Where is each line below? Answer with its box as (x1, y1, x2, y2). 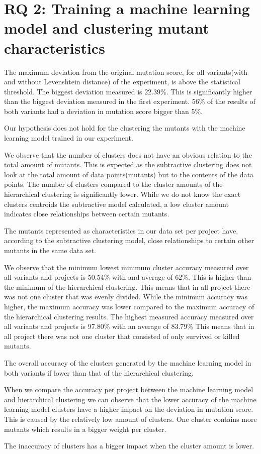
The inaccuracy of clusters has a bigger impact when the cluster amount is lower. (4, 440, 254, 451)
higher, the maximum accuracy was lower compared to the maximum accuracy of (4, 301, 254, 311)
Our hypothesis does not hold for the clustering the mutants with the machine (4, 123, 245, 133)
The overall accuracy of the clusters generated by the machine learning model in (4, 357, 251, 368)
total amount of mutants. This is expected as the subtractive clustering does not (4, 159, 252, 170)
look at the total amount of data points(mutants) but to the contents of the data (4, 169, 254, 179)
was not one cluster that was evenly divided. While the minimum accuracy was (4, 291, 248, 302)
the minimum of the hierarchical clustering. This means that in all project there (4, 281, 250, 292)
